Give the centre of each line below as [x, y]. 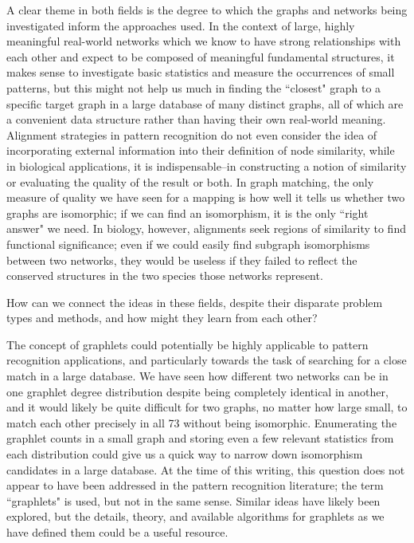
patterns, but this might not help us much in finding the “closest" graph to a [194, 87]
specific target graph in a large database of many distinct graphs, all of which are [205, 103]
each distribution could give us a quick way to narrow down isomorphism [185, 454]
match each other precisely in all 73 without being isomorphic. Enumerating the [202, 422]
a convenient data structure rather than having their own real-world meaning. [196, 119]
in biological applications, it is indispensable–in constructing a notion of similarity [207, 165]
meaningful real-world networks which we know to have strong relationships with [204, 41]
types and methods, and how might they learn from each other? [162, 318]
